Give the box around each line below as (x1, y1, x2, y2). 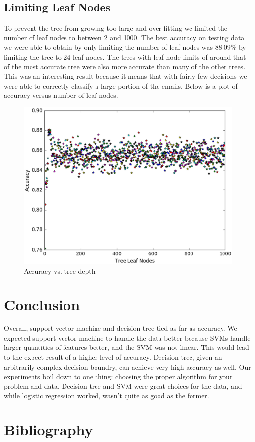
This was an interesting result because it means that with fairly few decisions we (4, 71, 247, 81)
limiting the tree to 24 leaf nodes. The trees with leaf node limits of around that (4, 51, 246, 62)
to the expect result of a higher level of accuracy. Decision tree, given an (4, 352, 222, 362)
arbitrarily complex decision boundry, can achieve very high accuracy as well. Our (4, 361, 251, 372)
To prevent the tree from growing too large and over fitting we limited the (4, 23, 228, 33)
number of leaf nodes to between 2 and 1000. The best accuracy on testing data (4, 32, 245, 42)
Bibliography (4, 419, 93, 440)
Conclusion (4, 294, 80, 315)
